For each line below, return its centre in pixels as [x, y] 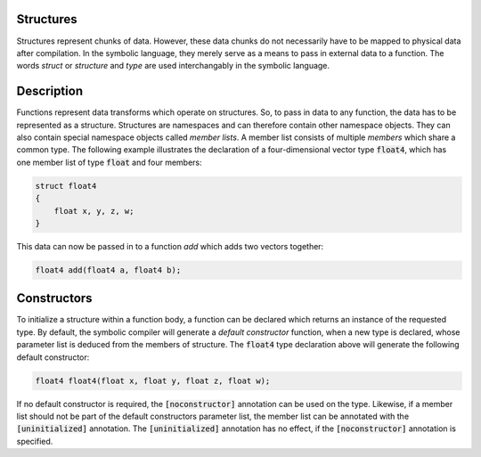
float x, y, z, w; [94, 211]
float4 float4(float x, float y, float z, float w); [153, 380]
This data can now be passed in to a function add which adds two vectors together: [170, 246]
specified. [35, 441]
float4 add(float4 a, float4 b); [108, 270]
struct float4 [66, 186]
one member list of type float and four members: [109, 162]
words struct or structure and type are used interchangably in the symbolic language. [173, 66]
